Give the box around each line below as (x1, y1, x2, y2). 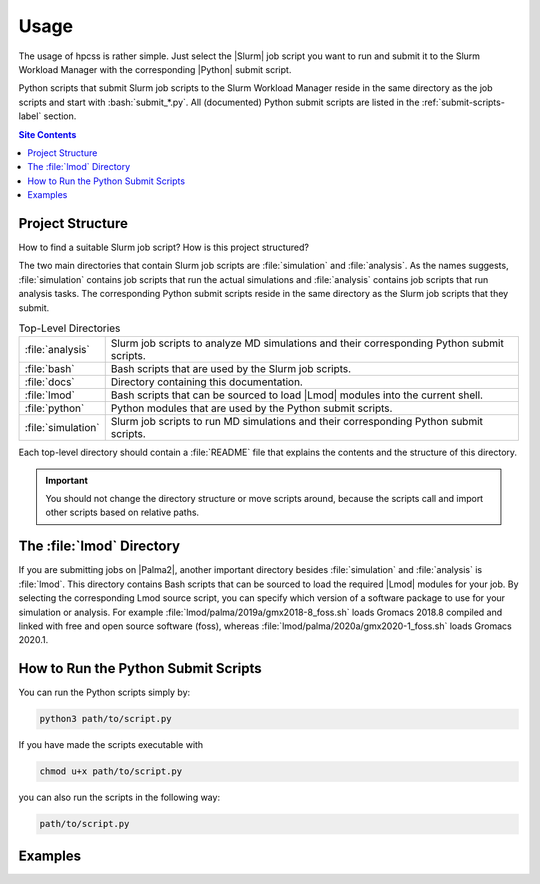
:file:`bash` (24, 362, 75, 376)
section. (43, 110, 77, 122)
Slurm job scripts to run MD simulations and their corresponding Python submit (110, 415, 484, 429)
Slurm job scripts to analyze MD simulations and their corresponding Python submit (110, 336, 504, 350)
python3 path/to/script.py (39, 713, 172, 725)
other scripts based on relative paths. (45, 506, 200, 519)
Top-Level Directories (18, 321, 121, 335)
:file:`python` (24, 401, 85, 415)
